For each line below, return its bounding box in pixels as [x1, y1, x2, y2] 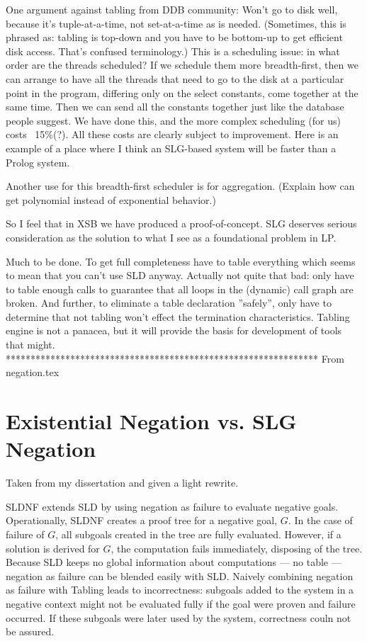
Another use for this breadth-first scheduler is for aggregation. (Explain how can [6, 178, 355, 193]
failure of [6, 526, 45, 541]
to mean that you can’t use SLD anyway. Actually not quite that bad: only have [6, 268, 354, 283]
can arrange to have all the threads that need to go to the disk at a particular [6, 71, 344, 86]
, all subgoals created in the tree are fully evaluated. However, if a [55, 526, 341, 541]
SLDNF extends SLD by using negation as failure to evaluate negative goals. [6, 499, 339, 514]
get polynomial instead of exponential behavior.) [6, 192, 216, 207]
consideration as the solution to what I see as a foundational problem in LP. [6, 229, 337, 244]
